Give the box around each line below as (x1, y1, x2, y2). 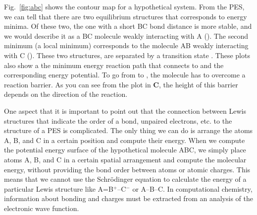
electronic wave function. (4, 203, 79, 213)
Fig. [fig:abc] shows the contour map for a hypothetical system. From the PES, (4, 1, 245, 11)
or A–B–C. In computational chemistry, (132, 183, 253, 194)
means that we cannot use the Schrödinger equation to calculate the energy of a (4, 174, 247, 184)
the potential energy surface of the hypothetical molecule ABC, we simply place (4, 144, 246, 155)
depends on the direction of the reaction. (4, 89, 128, 99)
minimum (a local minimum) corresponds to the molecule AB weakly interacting (4, 40, 249, 51)
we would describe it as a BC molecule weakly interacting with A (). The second (4, 30, 249, 41)
